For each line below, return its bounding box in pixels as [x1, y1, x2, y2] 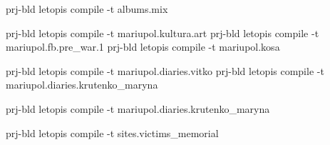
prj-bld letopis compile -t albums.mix [6, 1, 168, 16]
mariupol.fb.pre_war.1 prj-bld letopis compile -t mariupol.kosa [6, 39, 280, 54]
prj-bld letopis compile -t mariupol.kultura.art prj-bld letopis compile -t [6, 25, 319, 40]
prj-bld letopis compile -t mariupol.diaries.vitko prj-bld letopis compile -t [6, 63, 324, 78]
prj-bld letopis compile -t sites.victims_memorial [6, 125, 219, 140]
